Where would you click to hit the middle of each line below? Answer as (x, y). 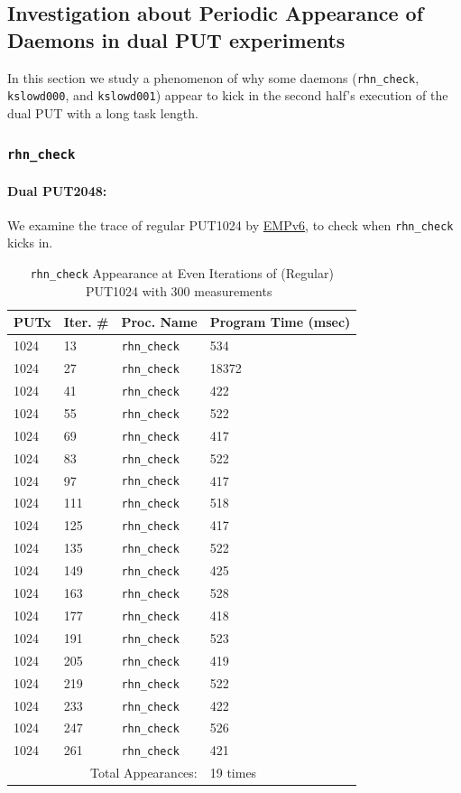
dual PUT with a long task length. (103, 112)
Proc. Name (159, 322)
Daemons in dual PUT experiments (176, 39)
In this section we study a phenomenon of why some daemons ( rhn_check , (213, 77)
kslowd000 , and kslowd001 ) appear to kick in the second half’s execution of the (228, 95)
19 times (233, 773)
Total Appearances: (143, 773)
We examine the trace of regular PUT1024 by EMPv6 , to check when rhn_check (230, 224)
